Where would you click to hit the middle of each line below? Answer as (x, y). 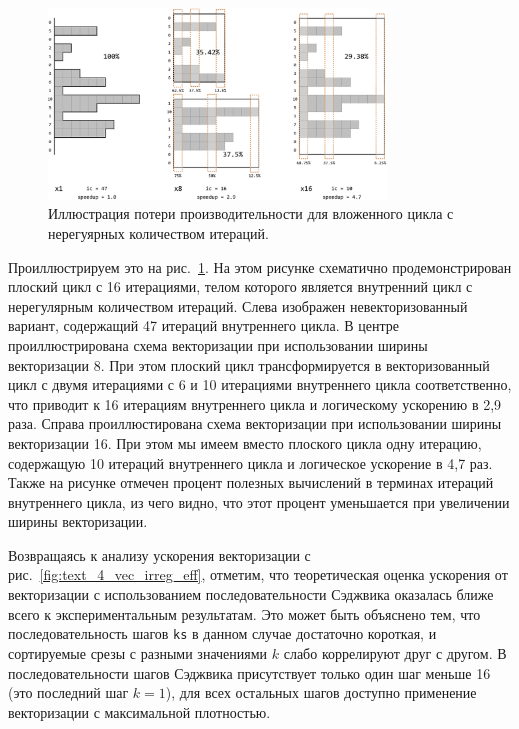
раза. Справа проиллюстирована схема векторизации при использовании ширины (255, 423)
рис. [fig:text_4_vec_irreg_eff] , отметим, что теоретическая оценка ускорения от (258, 574)
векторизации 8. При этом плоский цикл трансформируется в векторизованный (249, 364)
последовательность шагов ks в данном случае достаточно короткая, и (222, 633)
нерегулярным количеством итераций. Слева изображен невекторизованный (238, 305)
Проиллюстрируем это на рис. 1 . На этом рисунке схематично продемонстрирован (260, 266)
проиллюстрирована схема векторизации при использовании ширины (218, 344)
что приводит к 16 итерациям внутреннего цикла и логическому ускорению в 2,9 (255, 403)
